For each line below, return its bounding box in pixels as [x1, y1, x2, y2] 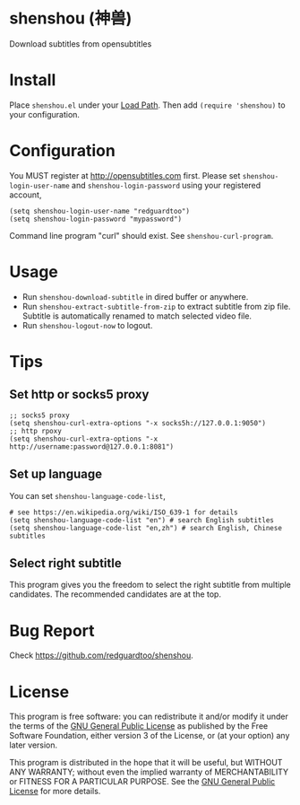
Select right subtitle [9, 556, 123, 571]
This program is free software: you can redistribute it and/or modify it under [9, 711, 288, 722]
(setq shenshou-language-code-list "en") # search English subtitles [9, 515, 275, 525]
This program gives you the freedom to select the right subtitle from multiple [9, 580, 291, 591]
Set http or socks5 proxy [9, 387, 150, 402]
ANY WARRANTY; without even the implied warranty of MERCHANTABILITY [9, 766, 289, 777]
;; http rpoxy [9, 426, 63, 435]
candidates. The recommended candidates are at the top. [9, 589, 222, 599]
